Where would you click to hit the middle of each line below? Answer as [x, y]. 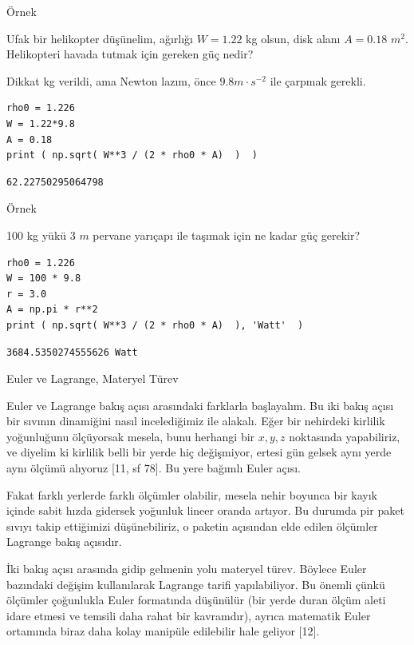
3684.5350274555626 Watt [72, 352]
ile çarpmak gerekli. [318, 80]
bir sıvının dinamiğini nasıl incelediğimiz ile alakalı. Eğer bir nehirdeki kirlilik [196, 421]
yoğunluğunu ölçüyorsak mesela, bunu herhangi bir [131, 436]
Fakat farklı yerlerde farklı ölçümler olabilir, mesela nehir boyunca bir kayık [192, 494]
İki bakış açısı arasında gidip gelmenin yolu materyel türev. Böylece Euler [187, 569]
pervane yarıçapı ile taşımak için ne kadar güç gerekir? [227, 235]
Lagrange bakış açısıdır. [64, 541]
